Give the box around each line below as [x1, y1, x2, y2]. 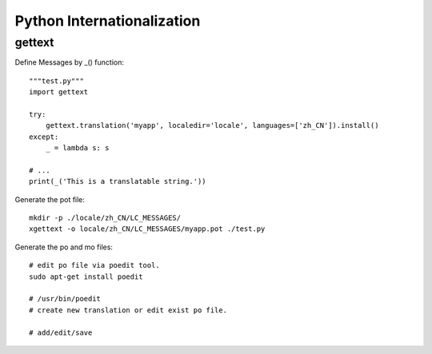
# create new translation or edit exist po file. [29, 305, 228, 315]
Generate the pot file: [14, 194, 86, 204]
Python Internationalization [14, 12, 201, 30]
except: [29, 132, 59, 141]
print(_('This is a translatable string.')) [29, 177, 207, 186]
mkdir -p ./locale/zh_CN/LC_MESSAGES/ [29, 213, 182, 223]
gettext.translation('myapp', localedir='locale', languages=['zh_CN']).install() [45, 121, 379, 130]
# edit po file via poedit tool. [29, 261, 160, 270]
